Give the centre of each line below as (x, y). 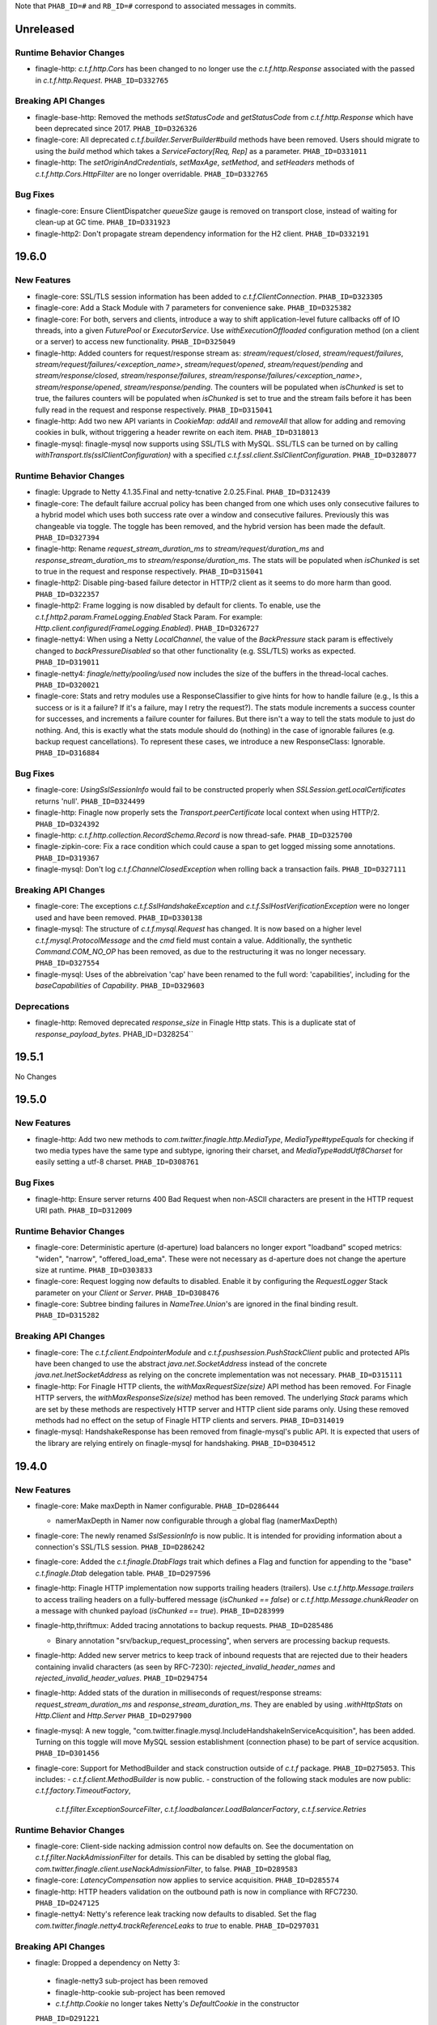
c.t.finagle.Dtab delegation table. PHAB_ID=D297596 (123, 1573)
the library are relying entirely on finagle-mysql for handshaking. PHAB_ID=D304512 (175, 1443)
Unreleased (45, 29)
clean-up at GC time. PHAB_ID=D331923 (103, 222)
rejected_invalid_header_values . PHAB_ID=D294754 (121, 1678)
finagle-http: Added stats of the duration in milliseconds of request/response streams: (178, 1693)
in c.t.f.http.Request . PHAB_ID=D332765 (102, 80)
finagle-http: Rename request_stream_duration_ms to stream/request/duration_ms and (180, 549)
